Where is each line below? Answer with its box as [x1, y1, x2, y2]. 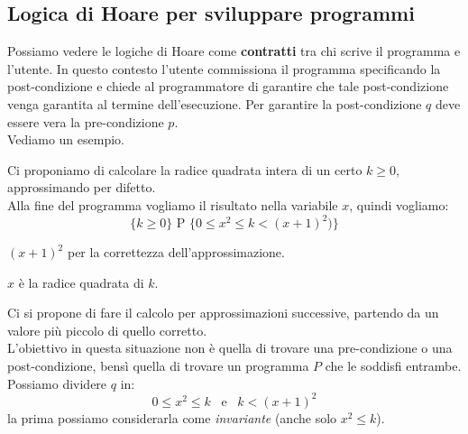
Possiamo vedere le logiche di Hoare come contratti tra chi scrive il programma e [7, 42, 461, 60]
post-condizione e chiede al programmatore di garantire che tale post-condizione [7, 77, 449, 96]
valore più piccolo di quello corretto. [7, 320, 207, 339]
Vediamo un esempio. [7, 130, 124, 149]
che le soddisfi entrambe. [325, 356, 462, 375]
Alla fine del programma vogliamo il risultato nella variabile [7, 195, 338, 214]
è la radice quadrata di [18, 272, 144, 291]
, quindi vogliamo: [349, 195, 449, 214]
